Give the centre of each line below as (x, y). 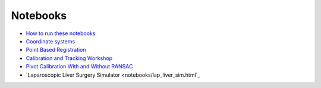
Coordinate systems (51, 41)
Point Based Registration (56, 50)
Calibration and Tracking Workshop (69, 58)
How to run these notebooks (61, 33)
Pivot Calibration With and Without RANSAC (79, 67)
